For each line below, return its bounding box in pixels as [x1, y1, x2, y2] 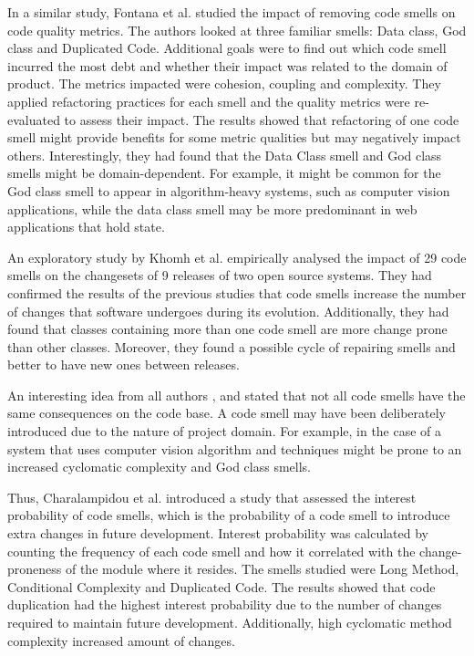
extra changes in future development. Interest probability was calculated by [7, 524, 428, 543]
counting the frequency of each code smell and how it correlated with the [7, 541, 416, 560]
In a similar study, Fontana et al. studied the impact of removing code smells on [7, 3, 456, 21]
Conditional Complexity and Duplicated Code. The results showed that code [7, 577, 436, 596]
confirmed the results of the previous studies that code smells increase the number [7, 283, 467, 302]
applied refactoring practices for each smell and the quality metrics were [7, 91, 410, 110]
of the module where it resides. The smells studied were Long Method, [65, 559, 459, 578]
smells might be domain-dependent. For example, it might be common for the [7, 163, 441, 182]
